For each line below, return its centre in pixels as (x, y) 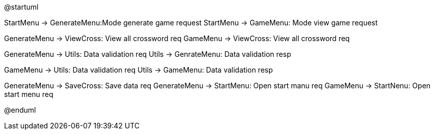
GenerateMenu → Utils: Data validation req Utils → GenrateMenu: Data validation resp (148, 54)
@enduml (20, 110)
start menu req (29, 94)
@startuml (21, 7)
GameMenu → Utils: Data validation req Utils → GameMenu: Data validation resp (139, 70)
